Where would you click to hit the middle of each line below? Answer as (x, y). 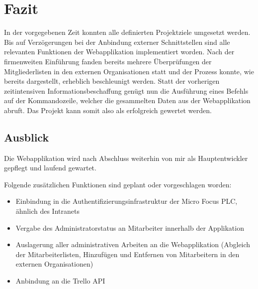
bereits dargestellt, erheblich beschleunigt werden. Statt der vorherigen (112, 81)
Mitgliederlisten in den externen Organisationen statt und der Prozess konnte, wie (129, 71)
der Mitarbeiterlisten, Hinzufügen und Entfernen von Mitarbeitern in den (128, 254)
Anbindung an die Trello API (60, 281)
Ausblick (27, 137)
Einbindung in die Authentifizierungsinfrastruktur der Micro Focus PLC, (127, 201)
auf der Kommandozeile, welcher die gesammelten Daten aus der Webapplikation (127, 100)
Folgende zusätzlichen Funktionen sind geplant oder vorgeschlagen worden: (118, 184)
